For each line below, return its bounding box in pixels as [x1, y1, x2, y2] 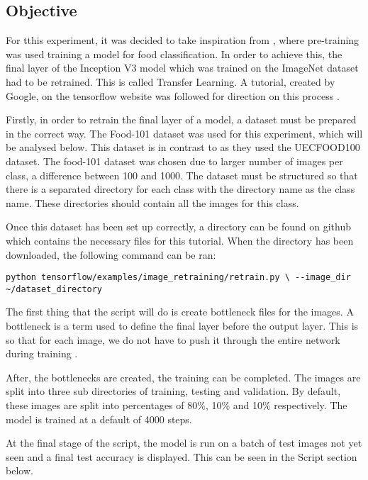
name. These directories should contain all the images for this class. [6, 195, 299, 210]
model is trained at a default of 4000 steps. [6, 411, 192, 426]
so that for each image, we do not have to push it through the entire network [6, 332, 340, 347]
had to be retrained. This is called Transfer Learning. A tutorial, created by [6, 74, 335, 89]
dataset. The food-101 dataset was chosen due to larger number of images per [6, 153, 343, 168]
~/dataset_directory [6, 284, 103, 294]
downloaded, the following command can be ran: [6, 247, 216, 262]
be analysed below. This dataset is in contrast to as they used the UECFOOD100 [6, 140, 360, 155]
